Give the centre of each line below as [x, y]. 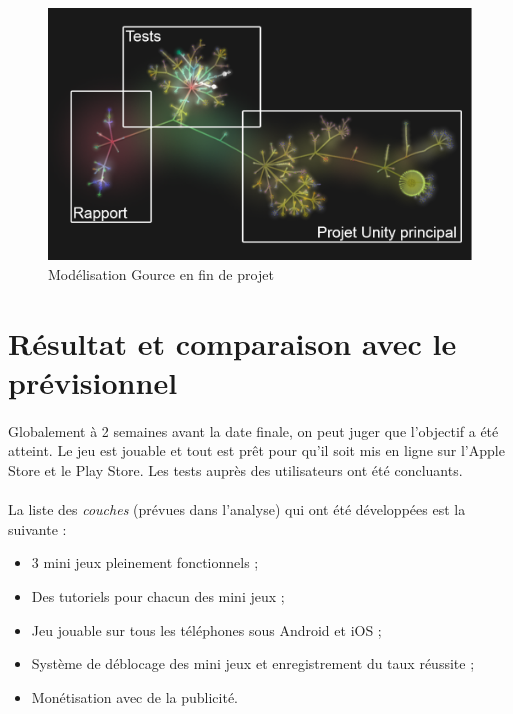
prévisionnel [93, 382]
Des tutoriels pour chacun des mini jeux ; [158, 595]
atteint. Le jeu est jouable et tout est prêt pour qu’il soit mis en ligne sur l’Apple [256, 450]
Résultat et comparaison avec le [232, 342]
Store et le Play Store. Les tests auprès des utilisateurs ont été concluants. [235, 469]
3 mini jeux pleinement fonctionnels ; [145, 562]
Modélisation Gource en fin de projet [161, 274]
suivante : [37, 528]
